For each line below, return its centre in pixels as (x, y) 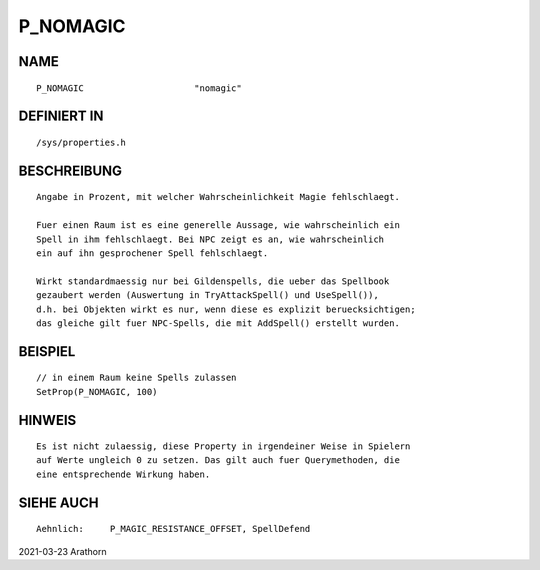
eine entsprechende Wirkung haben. (123, 474)
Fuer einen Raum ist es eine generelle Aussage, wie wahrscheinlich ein (218, 225)
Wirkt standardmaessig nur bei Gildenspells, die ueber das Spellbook (213, 281)
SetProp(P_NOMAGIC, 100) (97, 391)
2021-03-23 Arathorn (62, 551)
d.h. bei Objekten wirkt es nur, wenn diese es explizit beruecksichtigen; (226, 309)
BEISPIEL (47, 351)
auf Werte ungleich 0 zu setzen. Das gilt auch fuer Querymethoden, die (218, 460)
